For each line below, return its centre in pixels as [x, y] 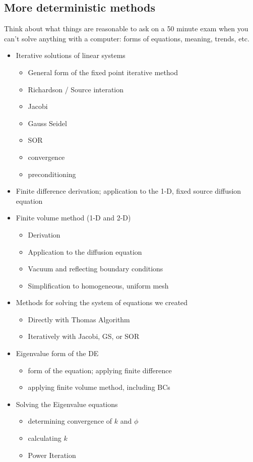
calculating [45, 438]
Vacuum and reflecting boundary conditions [96, 269]
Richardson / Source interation [76, 89]
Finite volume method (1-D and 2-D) [73, 218]
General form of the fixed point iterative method [103, 72]
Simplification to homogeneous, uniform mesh [98, 285]
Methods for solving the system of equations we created [102, 302]
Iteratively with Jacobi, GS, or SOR [84, 336]
